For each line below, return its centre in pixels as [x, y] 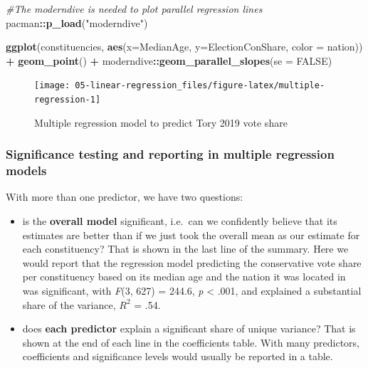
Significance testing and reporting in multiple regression [170, 154]
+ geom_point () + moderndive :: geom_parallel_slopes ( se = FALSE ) [169, 60]
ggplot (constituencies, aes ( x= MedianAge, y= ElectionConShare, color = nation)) [184, 47]
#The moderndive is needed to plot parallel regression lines [134, 9]
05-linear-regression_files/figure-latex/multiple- [200, 86]
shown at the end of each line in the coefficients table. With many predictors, [191, 342]
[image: [52, 86]
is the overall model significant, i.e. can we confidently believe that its [180, 221]
